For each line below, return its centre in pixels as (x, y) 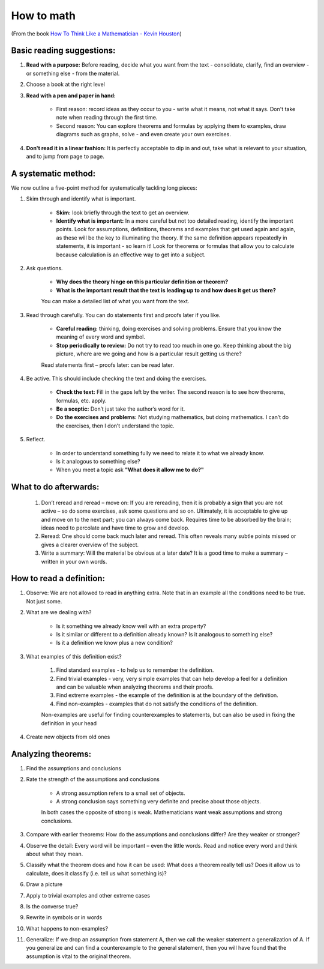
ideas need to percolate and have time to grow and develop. (115, 528)
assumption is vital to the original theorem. (79, 956)
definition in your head (69, 723)
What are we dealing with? (59, 612)
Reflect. (36, 439)
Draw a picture (44, 884)
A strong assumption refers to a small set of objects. (121, 793)
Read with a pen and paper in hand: (71, 95)
